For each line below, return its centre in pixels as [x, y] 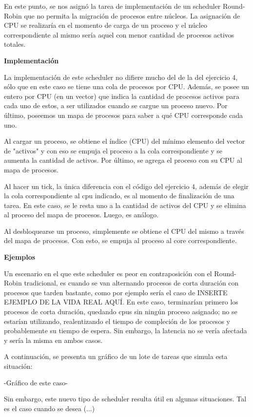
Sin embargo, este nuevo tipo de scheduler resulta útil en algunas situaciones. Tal [125, 399]
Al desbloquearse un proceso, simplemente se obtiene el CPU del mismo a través [124, 231]
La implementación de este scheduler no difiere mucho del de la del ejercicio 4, [121, 77]
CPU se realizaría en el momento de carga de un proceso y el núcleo [106, 25]
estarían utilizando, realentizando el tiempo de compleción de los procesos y [117, 321]
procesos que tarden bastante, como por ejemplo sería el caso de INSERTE [116, 292]
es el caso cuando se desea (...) [49, 408]
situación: [18, 366]
